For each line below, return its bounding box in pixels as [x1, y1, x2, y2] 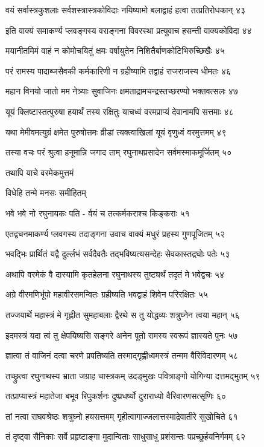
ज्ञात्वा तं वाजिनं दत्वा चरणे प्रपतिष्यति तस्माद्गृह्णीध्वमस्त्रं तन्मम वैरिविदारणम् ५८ [5, 349, 239, 362]
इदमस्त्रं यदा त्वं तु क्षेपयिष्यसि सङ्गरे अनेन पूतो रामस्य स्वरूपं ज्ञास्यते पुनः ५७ [5, 328, 238, 341]
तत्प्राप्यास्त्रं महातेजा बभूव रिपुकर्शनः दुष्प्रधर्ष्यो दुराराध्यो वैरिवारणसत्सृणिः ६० [5, 390, 227, 402]
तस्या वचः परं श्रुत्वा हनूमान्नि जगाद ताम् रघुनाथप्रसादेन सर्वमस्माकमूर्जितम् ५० [5, 146, 232, 158]
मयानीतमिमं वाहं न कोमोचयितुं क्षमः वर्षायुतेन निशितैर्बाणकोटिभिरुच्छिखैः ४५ [5, 44, 225, 57]
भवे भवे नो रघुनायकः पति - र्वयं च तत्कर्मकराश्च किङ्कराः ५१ [5, 206, 190, 219]
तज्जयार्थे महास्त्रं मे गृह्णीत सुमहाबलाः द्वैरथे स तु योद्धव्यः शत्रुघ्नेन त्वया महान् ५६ [5, 308, 240, 321]
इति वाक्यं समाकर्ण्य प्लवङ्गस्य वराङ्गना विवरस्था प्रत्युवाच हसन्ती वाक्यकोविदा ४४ [5, 24, 252, 36]
